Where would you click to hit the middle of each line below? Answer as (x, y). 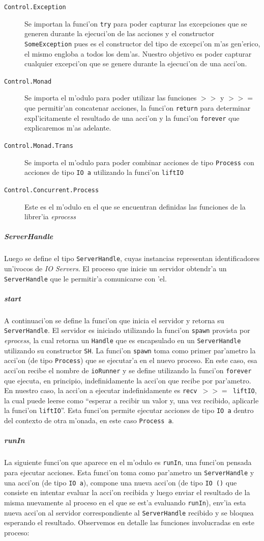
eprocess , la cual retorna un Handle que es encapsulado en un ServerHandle (123, 340)
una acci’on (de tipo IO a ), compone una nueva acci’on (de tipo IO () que (121, 482)
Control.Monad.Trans (39, 146)
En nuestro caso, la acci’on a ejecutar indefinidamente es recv (101, 390)
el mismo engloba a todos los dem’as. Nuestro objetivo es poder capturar (138, 53)
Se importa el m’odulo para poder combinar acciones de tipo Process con (139, 162)
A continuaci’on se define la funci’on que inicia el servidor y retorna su (114, 320)
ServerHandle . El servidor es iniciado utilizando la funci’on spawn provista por (127, 330)
